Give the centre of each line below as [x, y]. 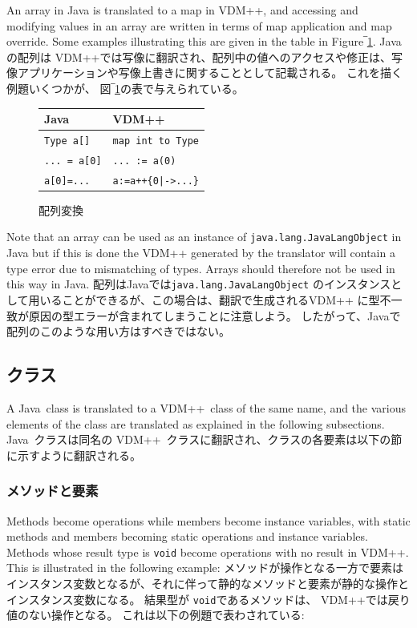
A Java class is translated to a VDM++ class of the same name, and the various [206, 407]
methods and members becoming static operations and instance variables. [187, 536]
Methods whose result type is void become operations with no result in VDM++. [208, 552]
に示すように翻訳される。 [74, 455]
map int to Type [156, 141]
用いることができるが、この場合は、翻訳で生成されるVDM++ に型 [204, 299]
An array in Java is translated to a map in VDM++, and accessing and [182, 10]
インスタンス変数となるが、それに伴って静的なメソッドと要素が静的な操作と [208, 583]
